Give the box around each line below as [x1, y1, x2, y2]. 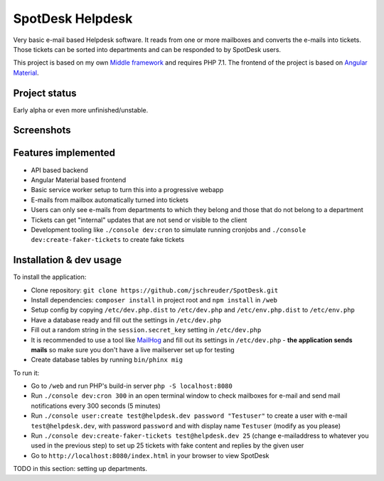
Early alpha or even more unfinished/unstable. [13, 105, 149, 114]
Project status [13, 87, 78, 99]
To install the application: [13, 273, 87, 281]
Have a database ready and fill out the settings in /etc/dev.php [31, 315, 222, 324]
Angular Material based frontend [31, 175, 127, 184]
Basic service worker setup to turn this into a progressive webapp [31, 186, 224, 194]
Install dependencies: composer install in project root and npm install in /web [31, 295, 277, 304]
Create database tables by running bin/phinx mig [31, 356, 183, 364]
